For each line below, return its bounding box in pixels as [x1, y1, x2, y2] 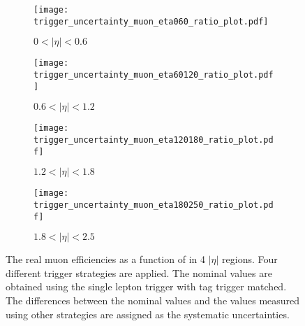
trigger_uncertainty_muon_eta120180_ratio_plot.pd [34, 134, 274, 145]
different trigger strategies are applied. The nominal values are [6, 265, 272, 280]
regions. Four [222, 252, 278, 267]
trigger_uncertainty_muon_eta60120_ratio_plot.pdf [34, 69, 274, 80]
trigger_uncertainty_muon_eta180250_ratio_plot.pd [34, 199, 274, 210]
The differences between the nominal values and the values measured [6, 293, 300, 307]
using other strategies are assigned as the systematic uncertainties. [6, 306, 290, 321]
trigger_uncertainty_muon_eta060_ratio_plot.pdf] [34, 16, 269, 27]
